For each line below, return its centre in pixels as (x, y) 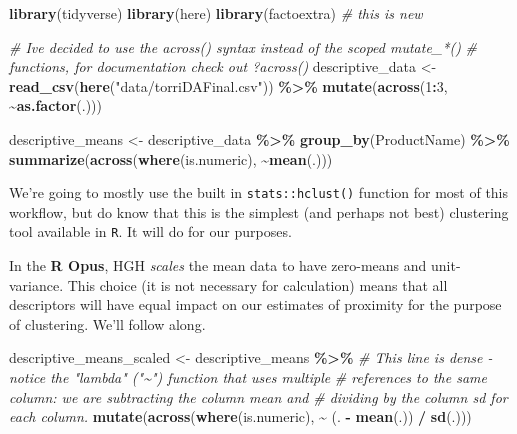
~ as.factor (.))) (55, 105)
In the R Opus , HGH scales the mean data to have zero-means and (218, 265)
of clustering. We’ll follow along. (107, 323)
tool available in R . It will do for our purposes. (150, 231)
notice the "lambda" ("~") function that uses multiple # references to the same (248, 377)
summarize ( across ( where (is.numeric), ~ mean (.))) (171, 158)
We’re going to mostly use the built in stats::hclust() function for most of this (259, 192)
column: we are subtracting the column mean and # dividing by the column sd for (258, 396)
